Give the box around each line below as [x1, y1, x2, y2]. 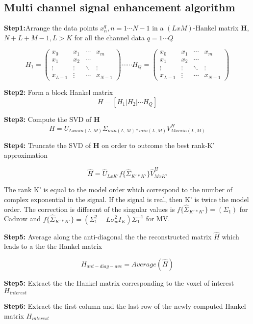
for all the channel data [74, 32, 145, 42]
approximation [4, 150, 48, 160]
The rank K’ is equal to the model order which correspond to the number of [4, 184, 232, 195]
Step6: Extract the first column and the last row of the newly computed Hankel [4, 301, 246, 311]
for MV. [146, 213, 170, 224]
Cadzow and [4, 213, 41, 224]
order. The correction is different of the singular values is [4, 204, 175, 214]
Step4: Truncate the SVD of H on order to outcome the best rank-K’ [4, 140, 215, 150]
